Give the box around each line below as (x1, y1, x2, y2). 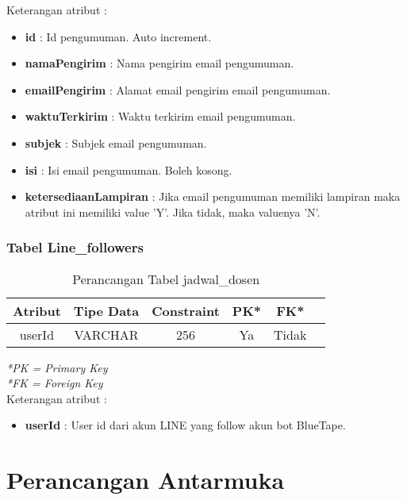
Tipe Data (73, 301, 140, 320)
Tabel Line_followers (6, 237, 144, 257)
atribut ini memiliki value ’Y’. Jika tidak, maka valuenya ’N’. (25, 203, 321, 220)
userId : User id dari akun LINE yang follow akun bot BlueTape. (25, 417, 346, 433)
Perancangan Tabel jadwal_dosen (72, 269, 260, 288)
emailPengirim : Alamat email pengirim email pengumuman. (25, 81, 331, 98)
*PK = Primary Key (6, 359, 108, 375)
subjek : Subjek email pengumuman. (25, 134, 207, 151)
